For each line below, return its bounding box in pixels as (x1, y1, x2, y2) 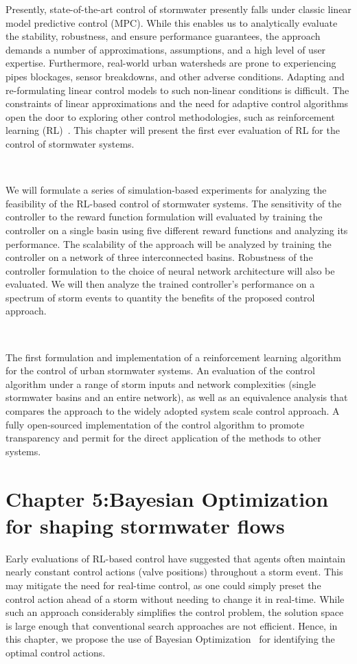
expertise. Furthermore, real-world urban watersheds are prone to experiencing (5, 56, 336, 70)
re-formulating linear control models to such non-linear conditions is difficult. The (5, 82, 349, 97)
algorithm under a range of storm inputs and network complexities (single (5, 376, 316, 391)
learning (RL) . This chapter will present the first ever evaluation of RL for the (5, 123, 340, 137)
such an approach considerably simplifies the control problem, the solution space (5, 605, 344, 619)
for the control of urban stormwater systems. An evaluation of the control (5, 363, 315, 378)
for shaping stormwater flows (5, 511, 285, 539)
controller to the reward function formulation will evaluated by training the (5, 209, 323, 224)
